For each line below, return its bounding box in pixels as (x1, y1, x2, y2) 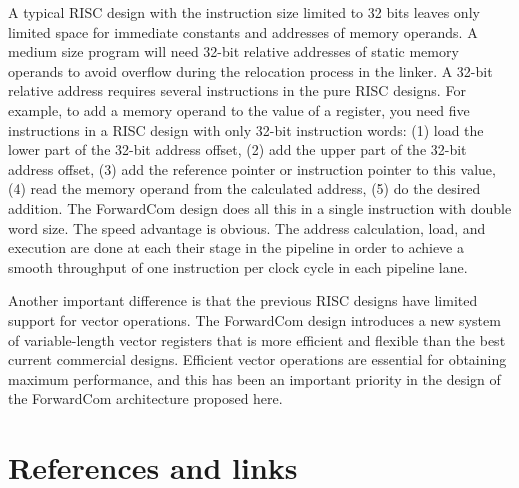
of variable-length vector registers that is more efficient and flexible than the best (8, 329, 506, 350)
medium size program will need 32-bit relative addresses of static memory (8, 41, 459, 62)
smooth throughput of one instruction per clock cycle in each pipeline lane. (8, 256, 468, 277)
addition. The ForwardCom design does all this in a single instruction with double (8, 197, 512, 218)
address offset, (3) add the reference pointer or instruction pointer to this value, (8, 158, 496, 179)
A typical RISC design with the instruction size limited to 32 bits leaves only (8, 2, 480, 22)
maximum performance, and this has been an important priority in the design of (8, 368, 501, 389)
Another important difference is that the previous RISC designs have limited (8, 290, 478, 311)
